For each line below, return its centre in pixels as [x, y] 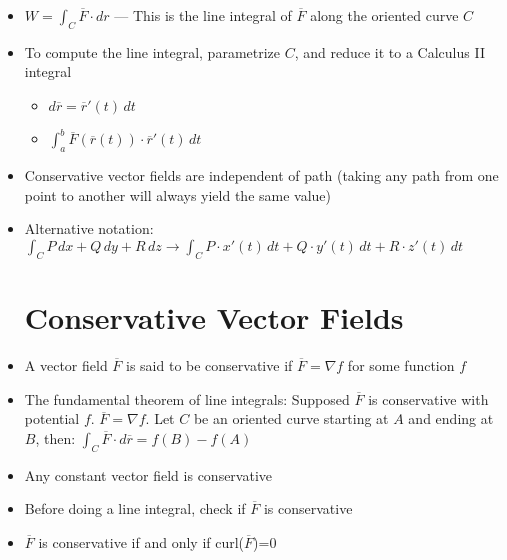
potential [52, 418]
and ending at [451, 418]
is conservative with [428, 398]
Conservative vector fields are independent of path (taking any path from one [261, 175]
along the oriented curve [384, 15]
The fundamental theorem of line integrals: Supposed [187, 398]
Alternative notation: [89, 228]
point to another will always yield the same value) [178, 194]
